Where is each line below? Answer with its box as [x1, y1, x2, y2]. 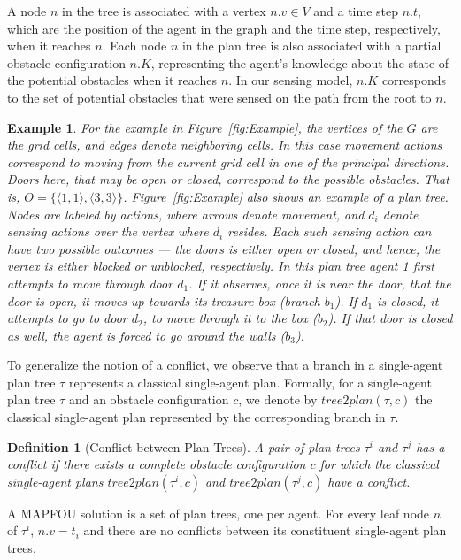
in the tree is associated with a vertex [62, 2, 266, 19]
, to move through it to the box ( [142, 309, 318, 327]
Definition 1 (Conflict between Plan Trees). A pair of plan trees [7, 437, 360, 456]
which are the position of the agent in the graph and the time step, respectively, [7, 19, 441, 37]
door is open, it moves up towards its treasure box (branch [7, 291, 320, 310]
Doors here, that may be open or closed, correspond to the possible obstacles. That [7, 170, 449, 188]
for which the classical [319, 455, 439, 473]
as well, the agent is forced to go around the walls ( [7, 326, 286, 344]
